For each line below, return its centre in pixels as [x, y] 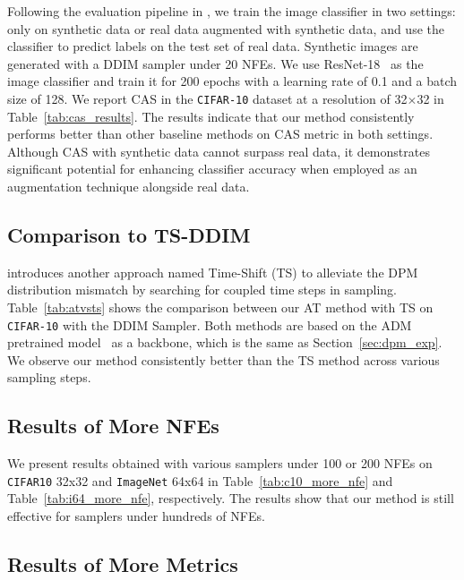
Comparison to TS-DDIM [129, 234]
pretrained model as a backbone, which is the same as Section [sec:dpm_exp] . [225, 342]
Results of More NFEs [113, 426]
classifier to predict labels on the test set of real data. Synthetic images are [213, 46]
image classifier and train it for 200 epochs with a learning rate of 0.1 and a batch [232, 81]
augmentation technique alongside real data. [129, 186]
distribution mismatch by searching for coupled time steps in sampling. [202, 290]
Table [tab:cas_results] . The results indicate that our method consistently [211, 116]
